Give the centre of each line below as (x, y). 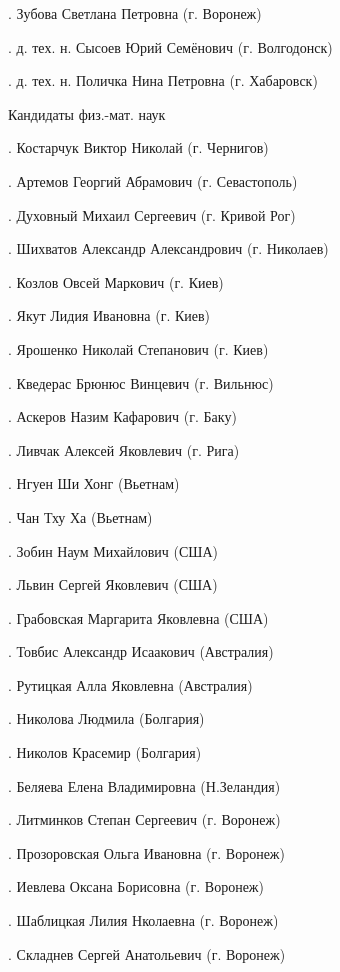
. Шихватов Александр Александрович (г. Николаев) (168, 248)
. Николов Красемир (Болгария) (105, 752)
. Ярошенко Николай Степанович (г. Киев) (138, 348)
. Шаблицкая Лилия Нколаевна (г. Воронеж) (143, 920)
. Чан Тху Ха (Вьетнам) (80, 516)
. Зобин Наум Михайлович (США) (113, 550)
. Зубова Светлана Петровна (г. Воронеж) (135, 13)
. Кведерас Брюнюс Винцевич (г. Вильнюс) (141, 382)
